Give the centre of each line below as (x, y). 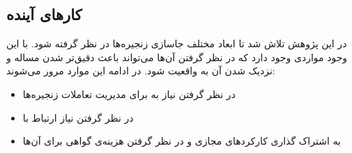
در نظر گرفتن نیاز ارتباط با (78, 117)
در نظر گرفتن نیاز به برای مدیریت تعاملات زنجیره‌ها (129, 94)
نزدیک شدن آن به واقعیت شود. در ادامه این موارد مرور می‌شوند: (141, 71)
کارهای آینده (44, 14)
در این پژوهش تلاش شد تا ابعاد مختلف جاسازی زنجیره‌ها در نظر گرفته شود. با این (177, 43)
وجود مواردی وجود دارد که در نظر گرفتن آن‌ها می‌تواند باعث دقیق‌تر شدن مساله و (177, 57)
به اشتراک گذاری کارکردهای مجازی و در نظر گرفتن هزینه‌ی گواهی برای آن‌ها (182, 141)
